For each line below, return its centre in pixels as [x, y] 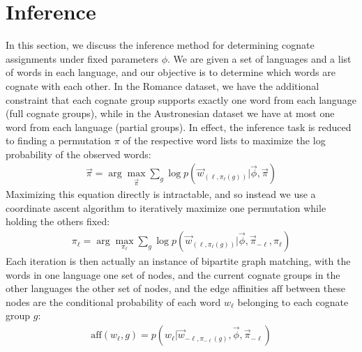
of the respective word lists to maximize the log [224, 140]
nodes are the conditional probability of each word [113, 301]
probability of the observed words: [78, 154]
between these [315, 288]
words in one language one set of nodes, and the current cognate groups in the [173, 274]
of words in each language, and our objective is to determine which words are [171, 72]
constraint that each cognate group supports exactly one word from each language [181, 99]
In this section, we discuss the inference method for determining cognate [160, 45]
